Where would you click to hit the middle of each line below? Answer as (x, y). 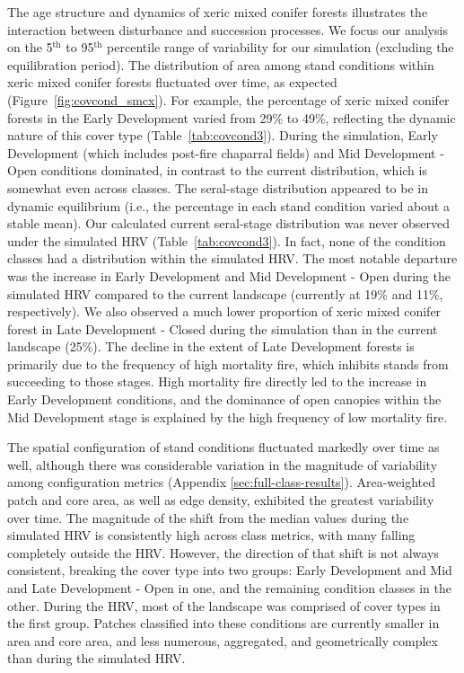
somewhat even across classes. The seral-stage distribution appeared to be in (218, 187)
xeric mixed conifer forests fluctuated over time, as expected (172, 82)
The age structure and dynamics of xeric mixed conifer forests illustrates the (218, 12)
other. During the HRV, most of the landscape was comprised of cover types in (224, 605)
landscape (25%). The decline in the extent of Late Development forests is (211, 346)
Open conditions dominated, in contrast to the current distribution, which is (217, 170)
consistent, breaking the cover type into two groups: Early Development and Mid (230, 570)
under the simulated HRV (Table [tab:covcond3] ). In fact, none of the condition (227, 240)
